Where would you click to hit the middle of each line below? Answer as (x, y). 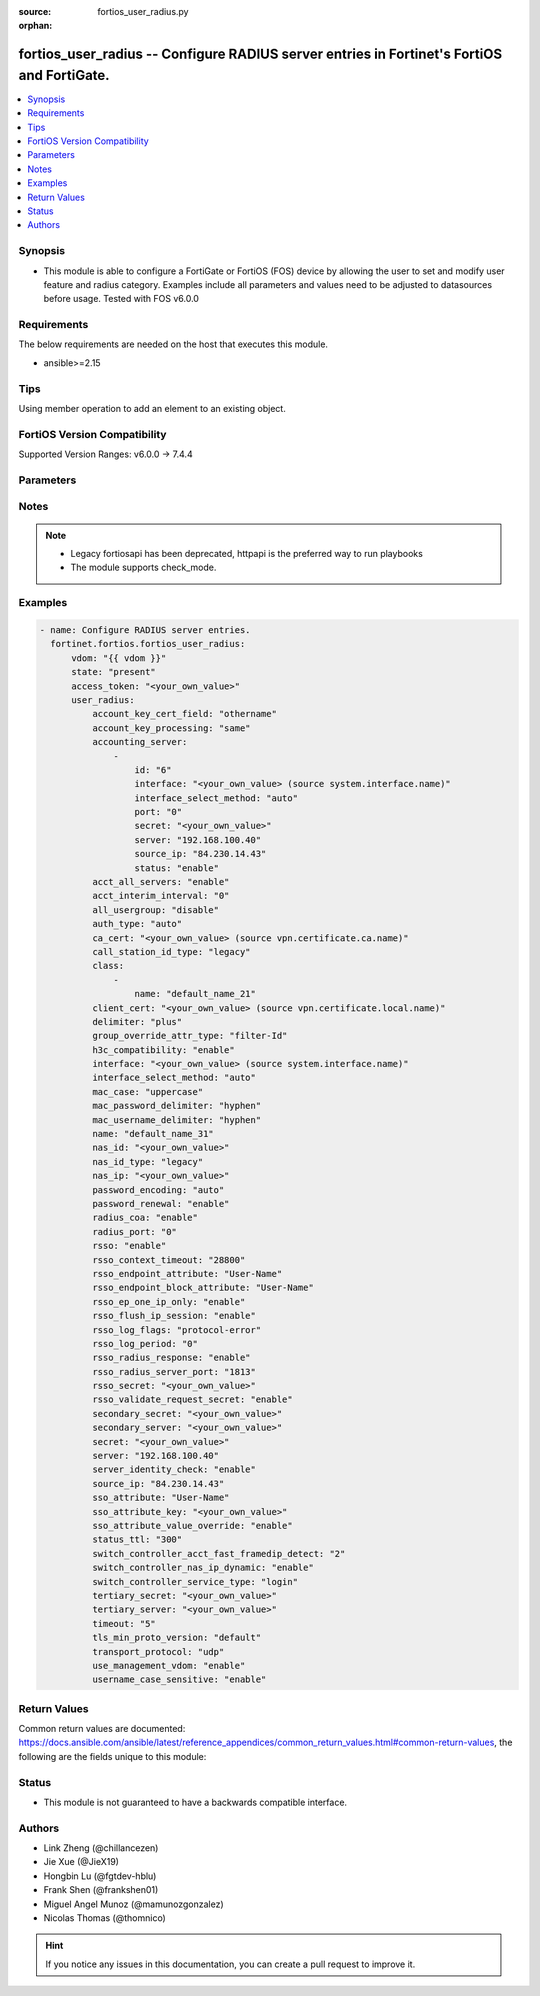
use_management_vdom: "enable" (168, 1665)
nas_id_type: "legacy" (147, 1161)
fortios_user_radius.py (143, 11)
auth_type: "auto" (137, 924)
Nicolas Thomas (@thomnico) (105, 1918)
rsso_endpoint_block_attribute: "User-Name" (202, 1288)
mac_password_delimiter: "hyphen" (176, 1106)
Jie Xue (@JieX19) (81, 1862)
